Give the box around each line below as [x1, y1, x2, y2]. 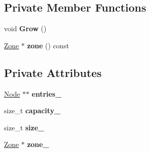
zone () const [27, 40, 69, 50]
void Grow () [4, 23, 47, 34]
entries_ [32, 88, 62, 99]
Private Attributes [4, 64, 102, 80]
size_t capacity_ [4, 105, 61, 116]
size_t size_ [4, 122, 44, 132]
